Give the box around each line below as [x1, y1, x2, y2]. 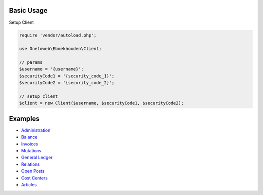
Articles [21, 182, 37, 188]
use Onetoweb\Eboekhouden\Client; [19, 46, 102, 52]
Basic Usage [9, 6, 48, 15]
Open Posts [21, 168, 45, 174]
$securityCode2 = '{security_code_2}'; [19, 80, 114, 86]
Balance [21, 134, 38, 140]
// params [19, 60, 43, 65]
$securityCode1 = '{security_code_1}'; [19, 73, 114, 79]
